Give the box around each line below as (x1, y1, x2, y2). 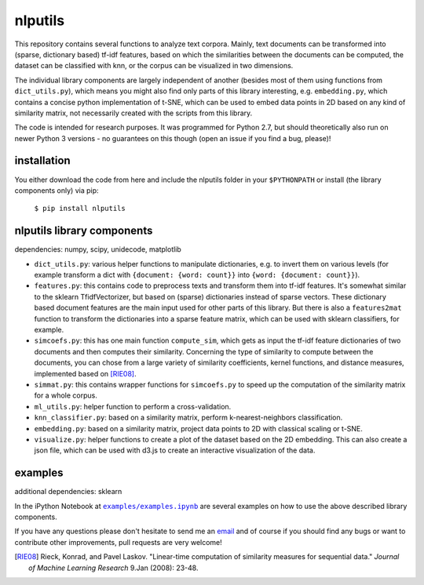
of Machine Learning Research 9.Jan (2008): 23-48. (28, 563, 199, 572)
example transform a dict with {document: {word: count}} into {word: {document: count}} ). (34, 271, 360, 280)
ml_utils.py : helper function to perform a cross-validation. (34, 402, 232, 411)
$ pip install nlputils (34, 204, 126, 213)
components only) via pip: (14, 185, 99, 195)
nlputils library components (14, 224, 153, 238)
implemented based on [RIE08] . (34, 369, 137, 378)
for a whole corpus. (34, 391, 97, 400)
